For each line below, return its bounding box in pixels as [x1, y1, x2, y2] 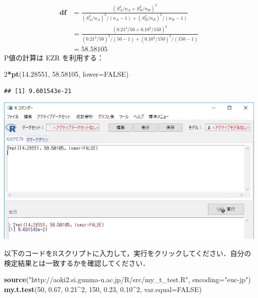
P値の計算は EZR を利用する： [4, 52, 104, 62]
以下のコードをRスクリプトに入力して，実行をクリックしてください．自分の [4, 248, 252, 258]
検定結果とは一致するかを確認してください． [4, 257, 150, 268]
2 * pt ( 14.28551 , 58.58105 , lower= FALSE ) [4, 69, 129, 79]
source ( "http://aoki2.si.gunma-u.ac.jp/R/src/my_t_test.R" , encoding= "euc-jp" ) [4, 274, 251, 285]
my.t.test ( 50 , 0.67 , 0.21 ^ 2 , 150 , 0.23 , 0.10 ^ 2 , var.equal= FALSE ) [4, 284, 202, 294]
